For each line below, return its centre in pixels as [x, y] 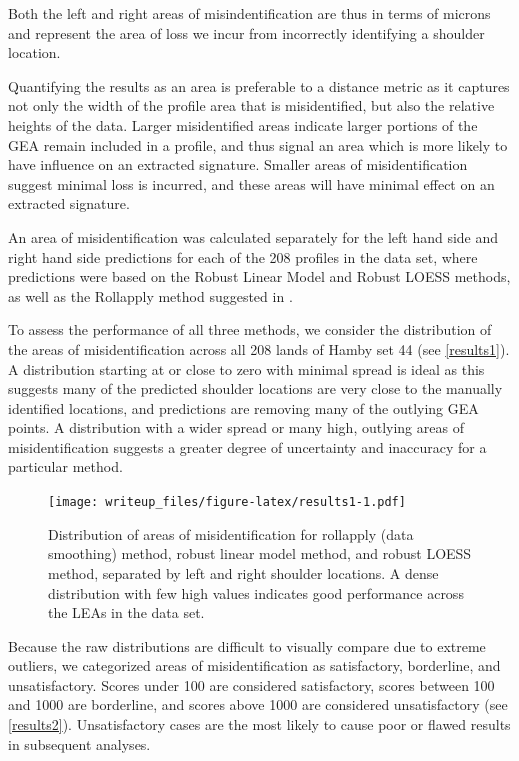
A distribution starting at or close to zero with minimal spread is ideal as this [246, 368]
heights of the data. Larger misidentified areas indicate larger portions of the [243, 124]
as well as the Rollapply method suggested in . [150, 295]
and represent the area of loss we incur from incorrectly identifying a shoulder [246, 32]
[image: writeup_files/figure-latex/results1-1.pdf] [227, 502]
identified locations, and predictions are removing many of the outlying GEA [243, 407]
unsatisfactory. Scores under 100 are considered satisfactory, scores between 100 [251, 684]
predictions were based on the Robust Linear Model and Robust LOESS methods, [259, 276]
